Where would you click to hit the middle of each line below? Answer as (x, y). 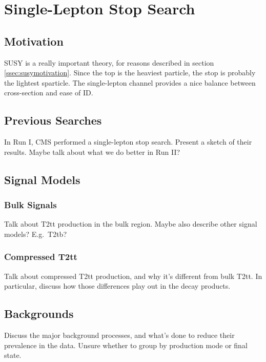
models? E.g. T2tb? (35, 234)
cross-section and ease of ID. (49, 93)
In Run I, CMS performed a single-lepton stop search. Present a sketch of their (128, 142)
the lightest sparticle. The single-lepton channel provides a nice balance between (130, 82)
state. (13, 355)
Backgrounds (39, 314)
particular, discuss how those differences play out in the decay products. (117, 286)
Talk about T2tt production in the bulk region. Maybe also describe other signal (131, 224)
